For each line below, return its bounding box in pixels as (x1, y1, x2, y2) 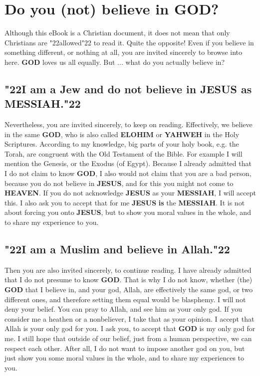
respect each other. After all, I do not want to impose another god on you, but (4, 343, 245, 353)
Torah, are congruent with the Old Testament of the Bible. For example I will (4, 148, 243, 159)
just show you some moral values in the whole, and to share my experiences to (4, 353, 245, 363)
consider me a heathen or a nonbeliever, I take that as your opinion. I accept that (4, 313, 255, 324)
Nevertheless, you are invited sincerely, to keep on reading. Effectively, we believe (4, 119, 253, 130)
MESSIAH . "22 (4, 96, 81, 111)
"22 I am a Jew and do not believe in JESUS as (4, 81, 252, 96)
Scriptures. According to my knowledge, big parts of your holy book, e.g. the (4, 139, 239, 149)
